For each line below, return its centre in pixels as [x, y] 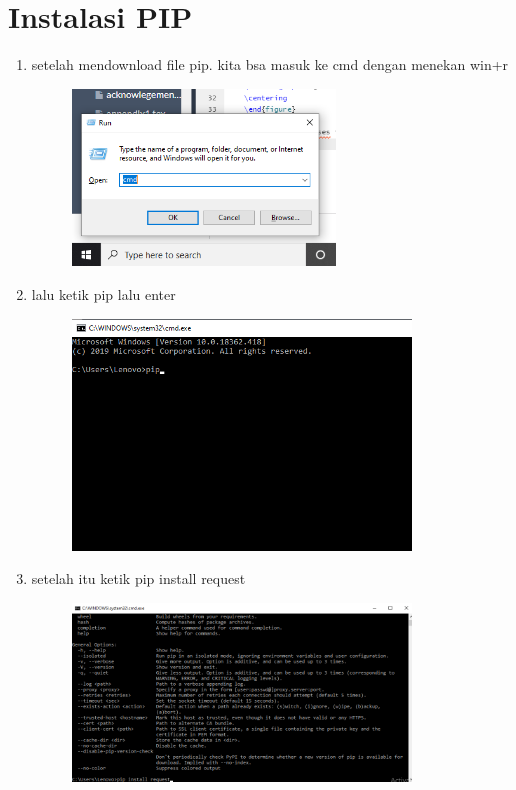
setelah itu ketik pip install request [138, 578]
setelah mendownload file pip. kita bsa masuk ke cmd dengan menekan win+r [270, 64]
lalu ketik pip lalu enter [103, 294]
